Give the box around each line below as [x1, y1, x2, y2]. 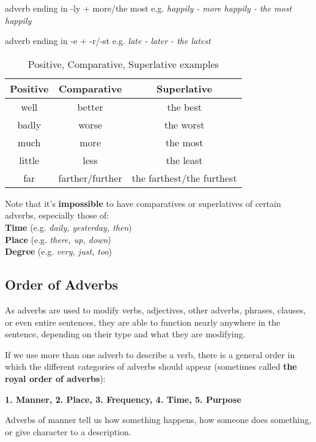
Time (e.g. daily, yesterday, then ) [5, 220, 132, 233]
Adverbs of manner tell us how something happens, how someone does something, [5, 413, 312, 426]
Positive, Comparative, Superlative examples [28, 56, 219, 71]
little [19, 152, 40, 167]
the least [166, 152, 203, 167]
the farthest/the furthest [131, 170, 237, 185]
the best [167, 99, 202, 114]
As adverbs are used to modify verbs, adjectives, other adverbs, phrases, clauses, [5, 303, 306, 316]
